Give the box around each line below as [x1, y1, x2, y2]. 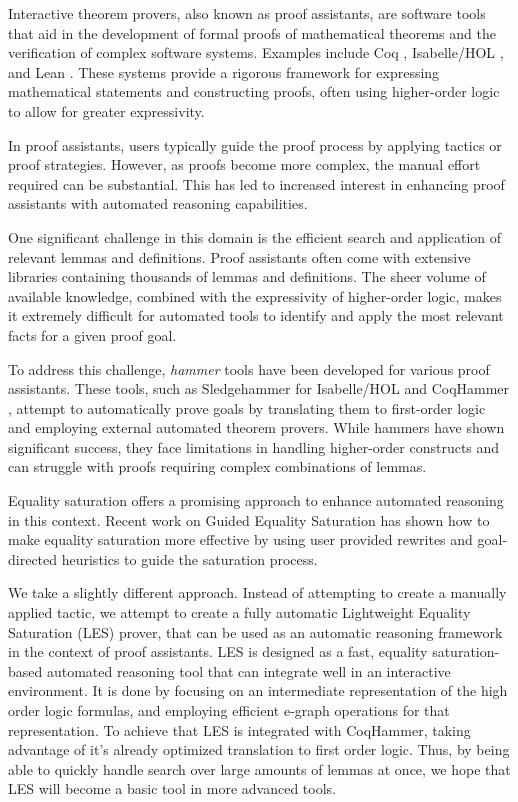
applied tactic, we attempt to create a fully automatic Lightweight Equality [8, 602, 471, 623]
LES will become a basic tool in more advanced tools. [8, 778, 337, 799]
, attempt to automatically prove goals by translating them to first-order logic [8, 397, 486, 418]
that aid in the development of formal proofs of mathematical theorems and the [8, 22, 496, 43]
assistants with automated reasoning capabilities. [8, 193, 308, 214]
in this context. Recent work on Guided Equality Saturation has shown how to [8, 509, 490, 530]
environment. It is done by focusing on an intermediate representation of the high [8, 680, 508, 701]
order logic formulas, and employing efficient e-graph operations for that [8, 700, 450, 720]
